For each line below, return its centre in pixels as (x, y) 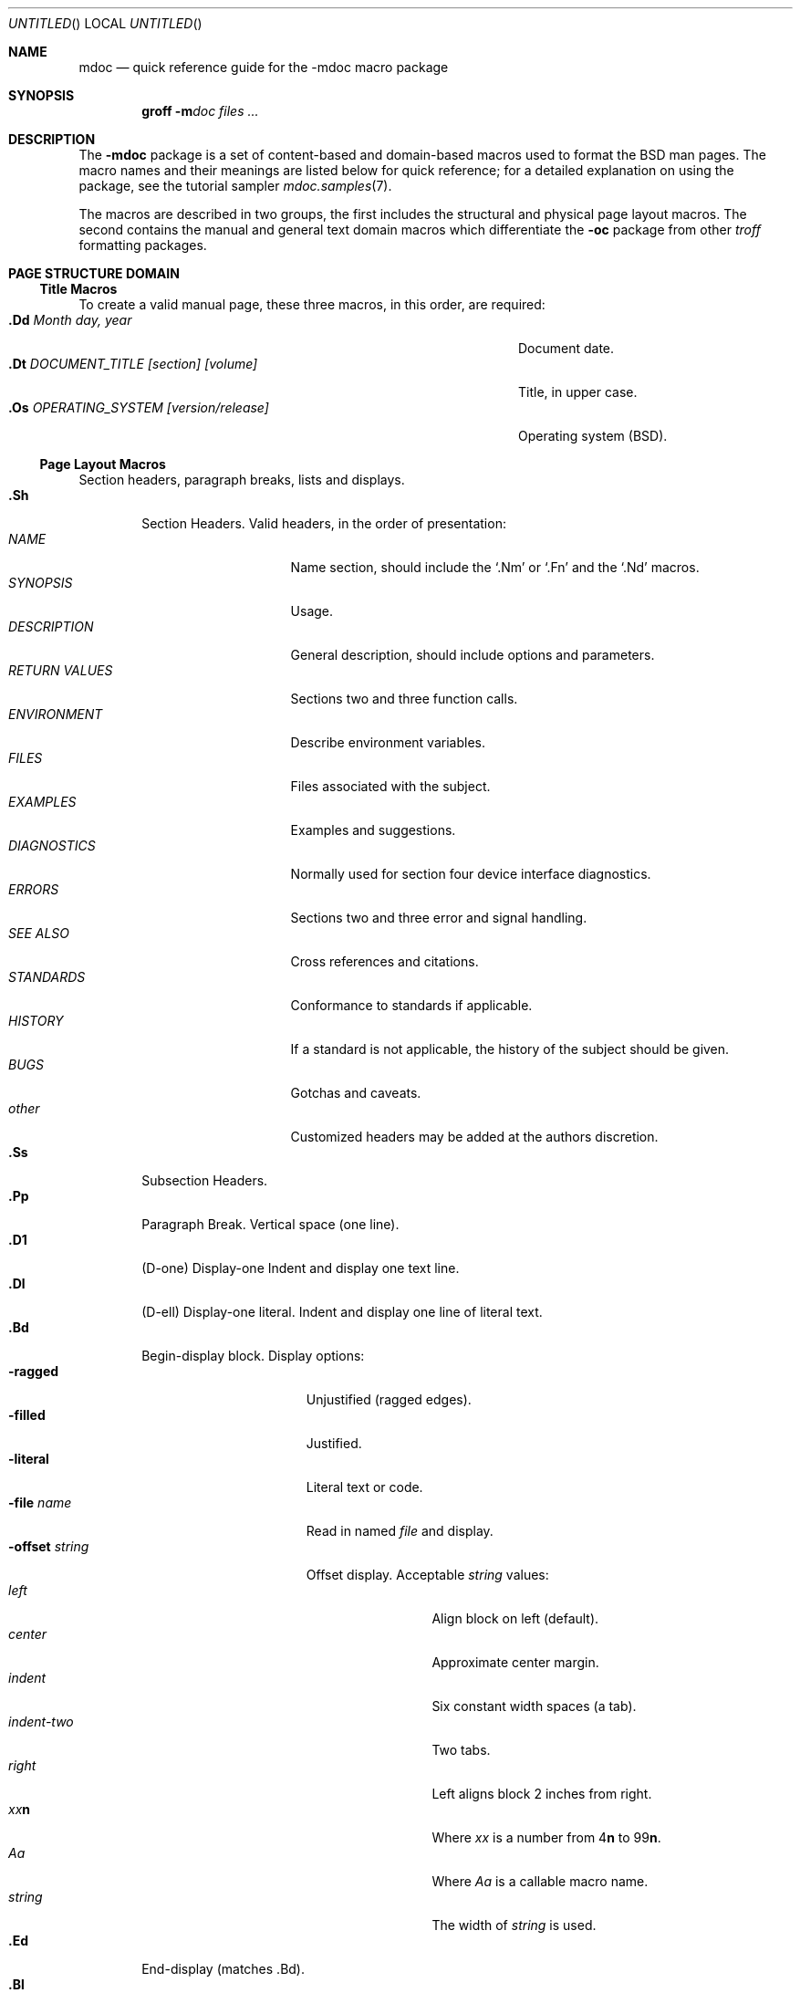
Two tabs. (461, 1750)
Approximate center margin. (515, 1662)
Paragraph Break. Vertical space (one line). (270, 1224)
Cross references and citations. (384, 961)
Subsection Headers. (205, 1180)
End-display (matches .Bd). (223, 1969)
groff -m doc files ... (200, 111)
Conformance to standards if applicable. (411, 1005)
